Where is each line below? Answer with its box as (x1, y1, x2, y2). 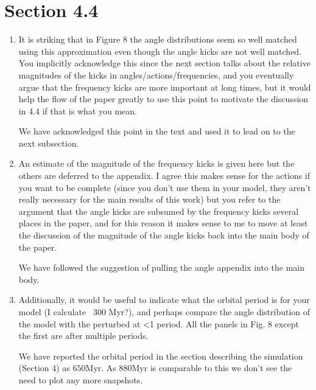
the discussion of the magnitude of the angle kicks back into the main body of (18, 229, 309, 242)
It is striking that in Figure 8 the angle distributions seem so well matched (18, 33, 297, 46)
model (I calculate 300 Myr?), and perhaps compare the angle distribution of (18, 305, 311, 318)
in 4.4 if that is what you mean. (18, 104, 137, 117)
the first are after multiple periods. (18, 329, 149, 342)
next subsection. (18, 136, 79, 149)
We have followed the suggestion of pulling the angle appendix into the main (18, 261, 304, 274)
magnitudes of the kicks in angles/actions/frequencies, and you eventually (18, 68, 294, 81)
